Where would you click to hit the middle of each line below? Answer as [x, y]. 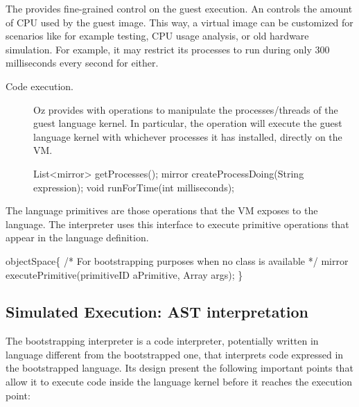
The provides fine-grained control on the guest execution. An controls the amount [179, 8]
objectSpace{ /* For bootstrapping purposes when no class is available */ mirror [177, 260]
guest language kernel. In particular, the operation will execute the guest [188, 123]
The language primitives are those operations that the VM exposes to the [162, 210]
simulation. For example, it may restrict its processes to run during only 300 [168, 49]
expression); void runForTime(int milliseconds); [134, 187]
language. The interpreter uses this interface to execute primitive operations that [177, 224]
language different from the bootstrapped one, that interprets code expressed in [175, 354]
